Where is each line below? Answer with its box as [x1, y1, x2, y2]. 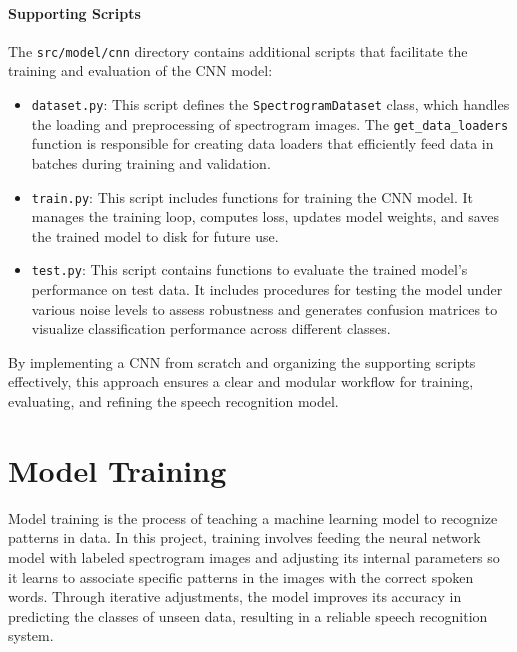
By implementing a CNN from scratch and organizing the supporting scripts [8, 351, 476, 372]
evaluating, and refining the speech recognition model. [8, 391, 339, 412]
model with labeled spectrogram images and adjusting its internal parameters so [8, 546, 500, 567]
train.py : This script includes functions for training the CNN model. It [31, 186, 473, 207]
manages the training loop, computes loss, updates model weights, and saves [31, 206, 500, 227]
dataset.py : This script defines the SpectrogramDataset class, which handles [31, 94, 510, 115]
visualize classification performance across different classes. [31, 318, 391, 339]
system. [8, 625, 54, 646]
